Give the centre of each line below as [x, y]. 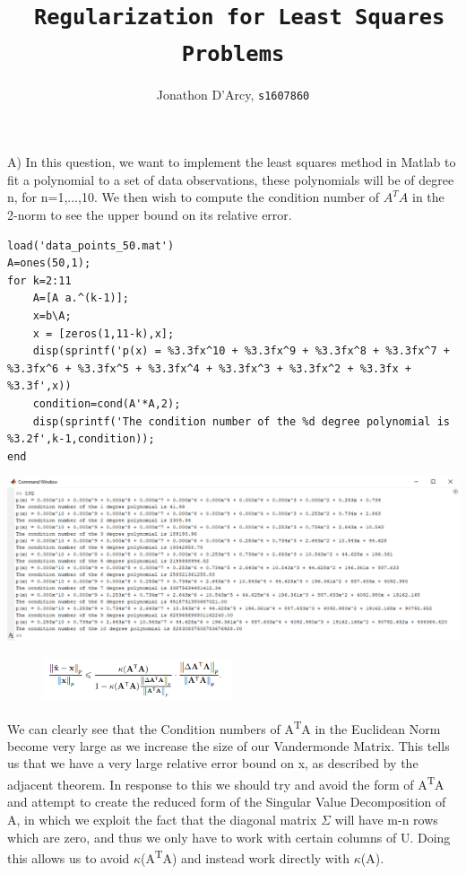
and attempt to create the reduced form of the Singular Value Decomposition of [227, 802]
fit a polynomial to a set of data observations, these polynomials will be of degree [231, 179]
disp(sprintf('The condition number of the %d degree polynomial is [241, 421]
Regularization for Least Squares [239, 17]
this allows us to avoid [69, 857]
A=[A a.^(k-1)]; [81, 298]
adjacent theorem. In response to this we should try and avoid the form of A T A [226, 783]
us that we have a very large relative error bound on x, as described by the [213, 763]
